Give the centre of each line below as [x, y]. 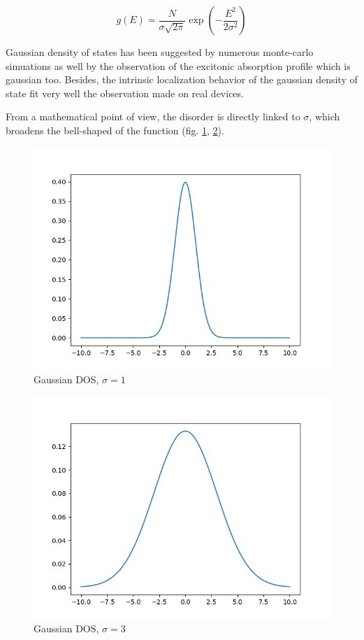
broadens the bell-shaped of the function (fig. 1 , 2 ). [115, 130]
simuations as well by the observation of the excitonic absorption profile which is [178, 65]
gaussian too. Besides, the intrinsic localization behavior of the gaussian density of [182, 79]
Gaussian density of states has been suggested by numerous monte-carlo [160, 52]
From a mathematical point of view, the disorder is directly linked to [153, 116]
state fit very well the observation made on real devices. [125, 93]
